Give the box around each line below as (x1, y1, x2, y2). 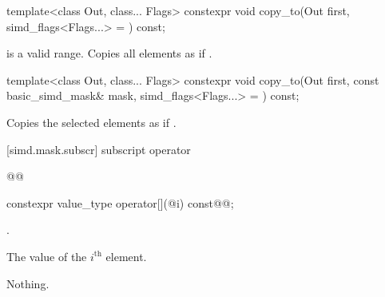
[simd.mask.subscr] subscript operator (6, 141, 191, 157)
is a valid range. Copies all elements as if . (6, 45, 212, 61)
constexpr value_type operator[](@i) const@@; (6, 194, 234, 211)
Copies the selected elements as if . (6, 113, 177, 130)
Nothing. (6, 275, 50, 291)
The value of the (6, 247, 87, 264)
